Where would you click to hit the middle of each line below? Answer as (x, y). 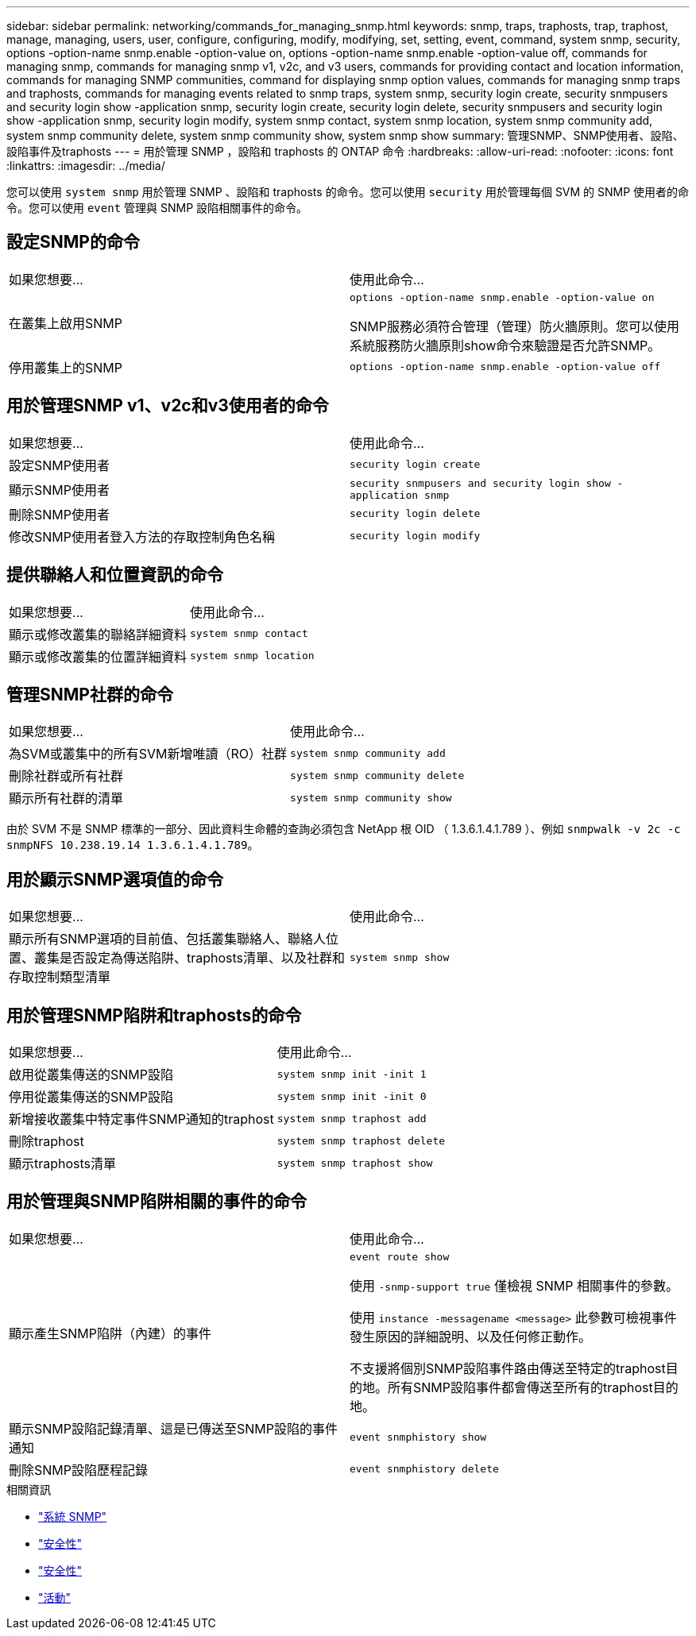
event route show (400, 1256)
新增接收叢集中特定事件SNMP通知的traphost (141, 1119)
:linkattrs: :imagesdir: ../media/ (86, 166)
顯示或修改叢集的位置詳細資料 (98, 656)
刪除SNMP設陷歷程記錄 (78, 1470)
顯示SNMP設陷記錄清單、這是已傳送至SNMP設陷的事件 (173, 1428)
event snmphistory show (418, 1437)
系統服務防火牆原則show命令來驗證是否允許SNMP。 (505, 345)
